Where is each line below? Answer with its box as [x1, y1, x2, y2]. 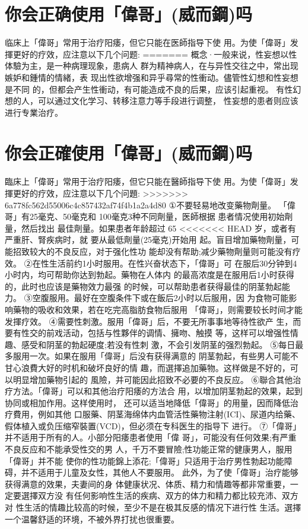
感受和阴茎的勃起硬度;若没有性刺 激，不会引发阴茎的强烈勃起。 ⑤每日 [21, 338, 296, 350]
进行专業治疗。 [5, 106, 63, 118]
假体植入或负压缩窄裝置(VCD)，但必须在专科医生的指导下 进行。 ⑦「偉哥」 [5, 419, 301, 432]
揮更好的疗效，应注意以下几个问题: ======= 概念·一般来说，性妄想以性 [5, 47, 297, 60]
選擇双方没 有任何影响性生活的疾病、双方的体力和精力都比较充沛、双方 [21, 489, 299, 502]
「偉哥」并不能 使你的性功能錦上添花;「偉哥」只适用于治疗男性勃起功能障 [5, 454, 293, 467]
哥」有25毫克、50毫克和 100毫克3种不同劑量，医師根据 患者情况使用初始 [5, 210, 285, 223]
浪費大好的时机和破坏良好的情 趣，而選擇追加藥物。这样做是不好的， [21, 361, 290, 373]
